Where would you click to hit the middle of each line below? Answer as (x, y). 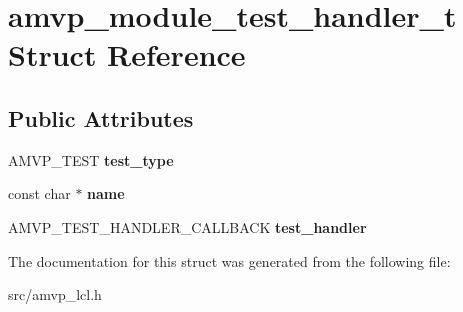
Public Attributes (101, 117)
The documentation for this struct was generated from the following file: (229, 260)
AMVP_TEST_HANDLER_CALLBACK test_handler (187, 226)
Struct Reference (127, 54)
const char (39, 193)
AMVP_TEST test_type (91, 159)
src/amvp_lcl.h (55, 294)
